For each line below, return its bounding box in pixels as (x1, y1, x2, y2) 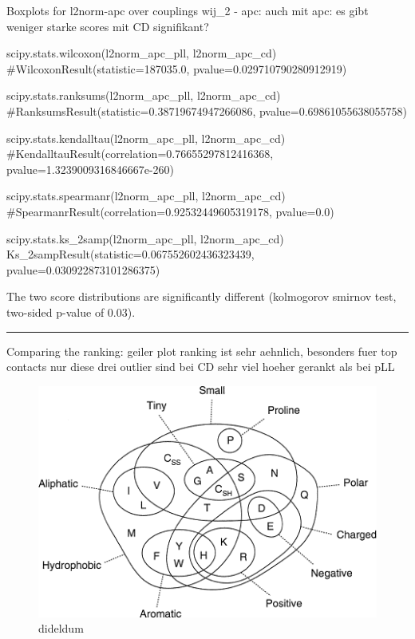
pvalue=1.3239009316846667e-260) (6, 160, 174, 177)
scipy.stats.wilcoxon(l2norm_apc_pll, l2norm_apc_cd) (6, 45, 277, 61)
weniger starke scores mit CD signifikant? (6, 18, 209, 34)
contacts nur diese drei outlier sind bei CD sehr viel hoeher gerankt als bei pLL (6, 358, 395, 375)
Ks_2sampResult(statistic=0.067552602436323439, (6, 246, 255, 262)
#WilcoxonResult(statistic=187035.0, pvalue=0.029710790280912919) (6, 60, 347, 77)
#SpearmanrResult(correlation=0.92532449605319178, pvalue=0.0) (6, 203, 334, 219)
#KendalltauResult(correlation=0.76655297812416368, (6, 145, 274, 162)
